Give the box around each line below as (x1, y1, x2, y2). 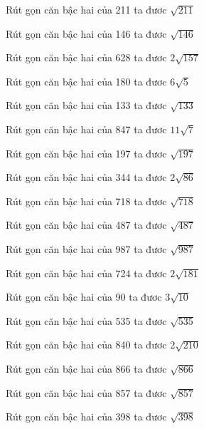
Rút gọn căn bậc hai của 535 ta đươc (6, 313, 167, 328)
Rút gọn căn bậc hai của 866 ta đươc (6, 361, 167, 376)
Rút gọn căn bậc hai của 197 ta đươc (6, 145, 167, 160)
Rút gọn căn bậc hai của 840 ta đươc (6, 337, 167, 352)
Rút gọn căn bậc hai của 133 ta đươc (6, 98, 167, 113)
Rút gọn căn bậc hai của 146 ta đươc (6, 26, 167, 41)
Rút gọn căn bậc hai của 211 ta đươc (6, 2, 167, 16)
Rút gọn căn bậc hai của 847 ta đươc (6, 121, 167, 136)
